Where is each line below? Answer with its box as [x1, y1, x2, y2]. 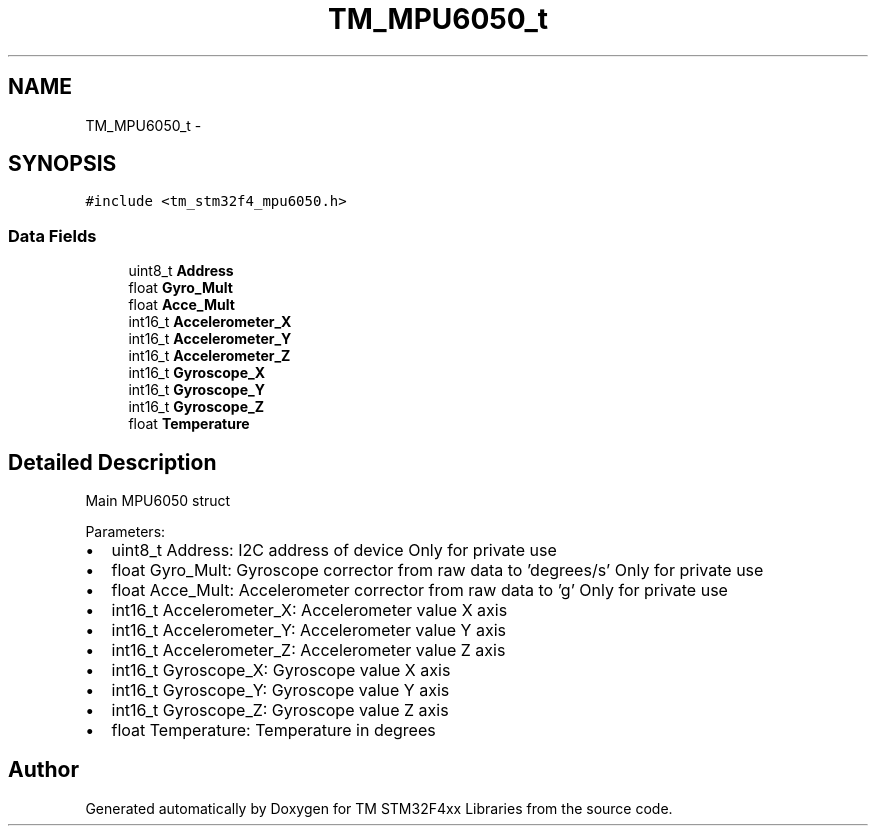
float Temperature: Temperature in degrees [111, 720, 436, 741]
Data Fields [8, 225, 97, 246]
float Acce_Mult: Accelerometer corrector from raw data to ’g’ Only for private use [111, 580, 728, 601]
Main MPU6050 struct [85, 492, 231, 510]
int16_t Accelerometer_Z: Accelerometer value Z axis [111, 640, 506, 661]
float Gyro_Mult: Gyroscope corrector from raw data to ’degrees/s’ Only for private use [111, 560, 764, 581]
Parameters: [85, 523, 166, 541]
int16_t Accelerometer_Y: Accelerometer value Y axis [111, 620, 506, 641]
